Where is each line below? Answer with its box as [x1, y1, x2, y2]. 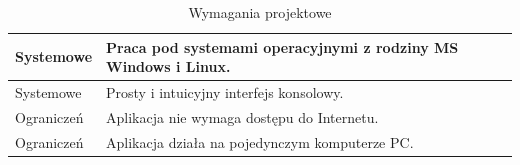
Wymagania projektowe [188, 2, 332, 22]
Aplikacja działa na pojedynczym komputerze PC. [106, 131, 414, 152]
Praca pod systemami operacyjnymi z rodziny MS [106, 36, 459, 57]
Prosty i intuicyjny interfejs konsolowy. [106, 82, 344, 103]
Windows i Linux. [106, 56, 231, 77]
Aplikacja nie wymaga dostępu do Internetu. [106, 106, 379, 127]
